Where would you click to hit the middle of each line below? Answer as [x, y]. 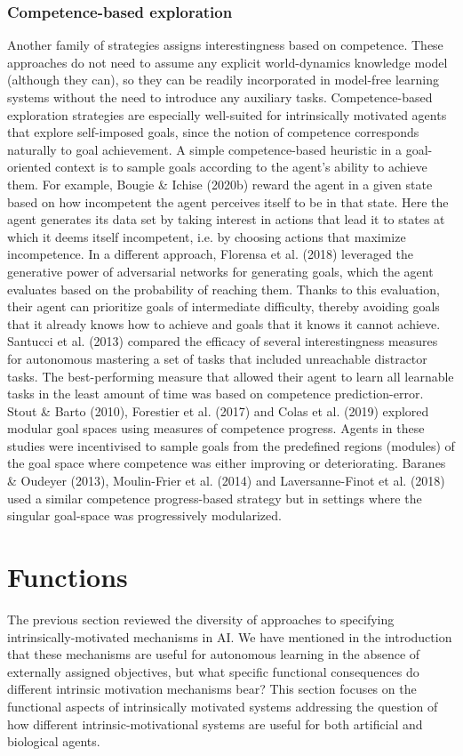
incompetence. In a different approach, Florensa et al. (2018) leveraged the [210, 254]
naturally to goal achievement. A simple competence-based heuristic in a [204, 149]
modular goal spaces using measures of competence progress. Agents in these [216, 428]
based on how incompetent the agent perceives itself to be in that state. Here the [228, 201]
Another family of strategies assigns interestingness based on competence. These [225, 45]
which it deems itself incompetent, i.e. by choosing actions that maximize [207, 236]
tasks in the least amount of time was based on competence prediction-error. [216, 394]
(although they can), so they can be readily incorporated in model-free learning [224, 80]
